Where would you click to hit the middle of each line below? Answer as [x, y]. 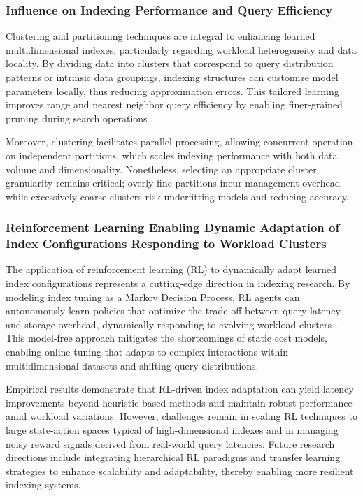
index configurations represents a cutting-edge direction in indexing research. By [178, 283]
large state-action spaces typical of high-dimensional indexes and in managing [172, 430]
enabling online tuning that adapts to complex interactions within [147, 352]
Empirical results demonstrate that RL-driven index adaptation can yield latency [180, 389]
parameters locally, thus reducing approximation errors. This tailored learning [172, 90]
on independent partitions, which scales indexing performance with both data [172, 155]
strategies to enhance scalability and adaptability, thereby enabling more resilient [180, 471]
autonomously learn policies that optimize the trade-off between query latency [173, 311]
